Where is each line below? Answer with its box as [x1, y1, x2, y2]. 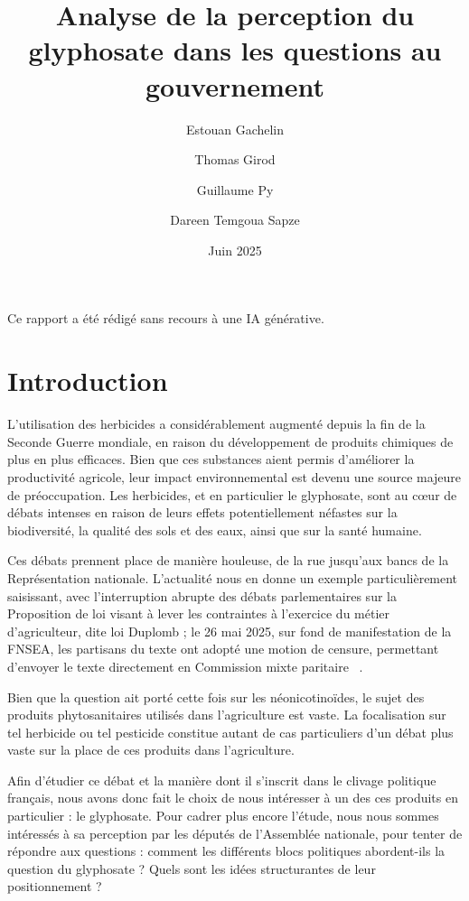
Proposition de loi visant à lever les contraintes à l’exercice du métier [7, 604, 389, 623]
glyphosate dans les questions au [28, 32, 442, 69]
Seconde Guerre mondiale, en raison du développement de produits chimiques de [7, 432, 454, 450]
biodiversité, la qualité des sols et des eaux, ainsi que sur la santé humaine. [7, 520, 422, 539]
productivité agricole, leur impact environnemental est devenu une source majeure [7, 467, 462, 486]
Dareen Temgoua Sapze [170, 210, 300, 229]
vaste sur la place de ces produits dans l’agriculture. [7, 740, 295, 759]
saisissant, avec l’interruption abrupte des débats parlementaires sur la [7, 586, 397, 605]
